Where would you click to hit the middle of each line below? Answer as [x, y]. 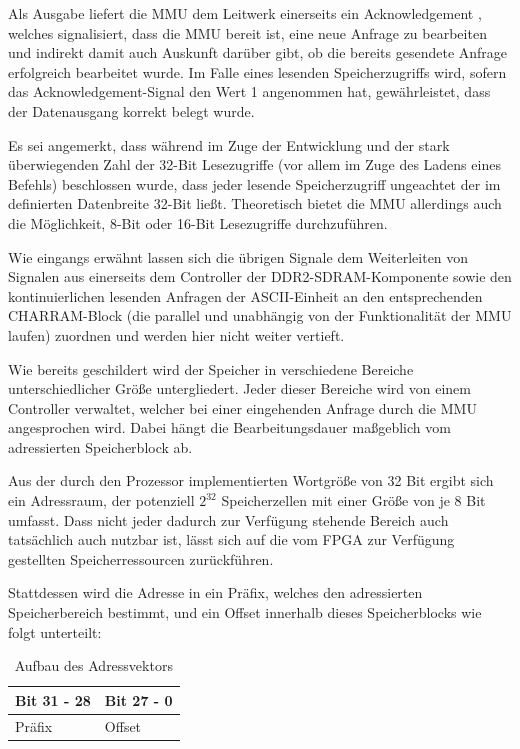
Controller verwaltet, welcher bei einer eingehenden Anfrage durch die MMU [242, 407]
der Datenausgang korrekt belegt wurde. [131, 110]
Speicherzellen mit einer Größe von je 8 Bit [353, 500]
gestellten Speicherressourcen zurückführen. [141, 558]
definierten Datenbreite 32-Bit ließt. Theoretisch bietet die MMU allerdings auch [255, 203]
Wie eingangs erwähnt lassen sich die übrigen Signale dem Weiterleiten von [238, 256]
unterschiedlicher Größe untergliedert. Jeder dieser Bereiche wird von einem [239, 388]
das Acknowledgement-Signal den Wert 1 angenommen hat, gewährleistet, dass [249, 91]
